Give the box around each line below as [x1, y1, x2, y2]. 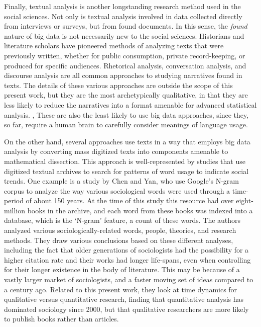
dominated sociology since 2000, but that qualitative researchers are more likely [4, 303, 249, 314]
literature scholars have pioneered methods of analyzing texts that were [4, 40, 224, 51]
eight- [236, 195, 253, 206]
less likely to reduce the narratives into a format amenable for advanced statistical [4, 99, 257, 110]
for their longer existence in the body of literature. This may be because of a [4, 264, 240, 275]
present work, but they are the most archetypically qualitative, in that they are [4, 90, 248, 100]
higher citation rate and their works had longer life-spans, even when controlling [4, 254, 251, 265]
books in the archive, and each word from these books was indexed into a [27, 205, 253, 215]
